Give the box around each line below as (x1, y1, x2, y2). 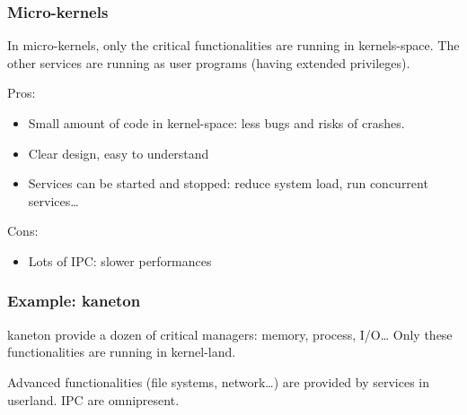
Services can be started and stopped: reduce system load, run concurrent (28, 174, 428, 193)
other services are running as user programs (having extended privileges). (7, 53, 410, 72)
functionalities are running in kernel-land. (7, 342, 236, 361)
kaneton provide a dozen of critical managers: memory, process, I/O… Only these (7, 324, 453, 343)
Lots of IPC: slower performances (28, 251, 212, 270)
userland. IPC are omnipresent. (7, 390, 180, 409)
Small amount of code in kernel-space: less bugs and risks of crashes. (28, 114, 405, 132)
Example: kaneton (7, 290, 141, 312)
